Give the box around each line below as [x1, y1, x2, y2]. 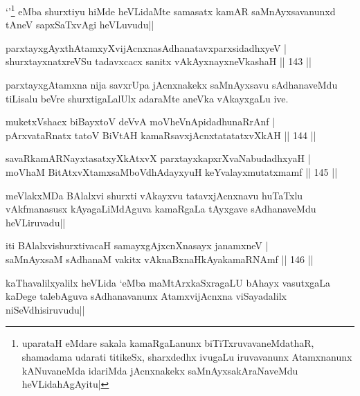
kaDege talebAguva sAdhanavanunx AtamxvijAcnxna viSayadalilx [6, 289, 287, 303]
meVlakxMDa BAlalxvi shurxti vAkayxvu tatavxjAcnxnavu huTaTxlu [6, 188, 303, 202]
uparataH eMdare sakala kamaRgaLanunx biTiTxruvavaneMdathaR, [21, 336, 314, 350]
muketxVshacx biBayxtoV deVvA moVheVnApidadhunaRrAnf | [6, 114, 276, 129]
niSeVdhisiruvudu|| [6, 302, 85, 316]
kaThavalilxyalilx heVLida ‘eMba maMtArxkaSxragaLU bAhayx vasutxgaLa [6, 275, 331, 289]
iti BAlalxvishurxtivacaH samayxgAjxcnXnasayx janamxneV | [6, 238, 269, 253]
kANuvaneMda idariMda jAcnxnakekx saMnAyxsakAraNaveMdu [21, 363, 298, 377]
